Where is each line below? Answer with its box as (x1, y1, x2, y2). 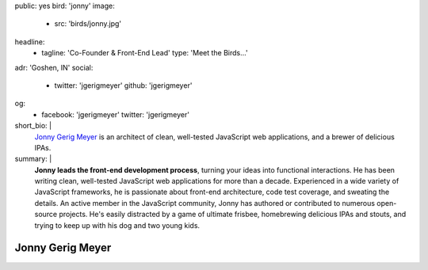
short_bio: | (14, 121, 52, 131)
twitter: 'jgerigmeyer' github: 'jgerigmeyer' (54, 80, 193, 90)
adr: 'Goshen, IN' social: (14, 63, 94, 72)
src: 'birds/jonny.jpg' (54, 19, 122, 29)
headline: (14, 36, 45, 47)
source (34, 210, 58, 219)
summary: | (14, 154, 52, 164)
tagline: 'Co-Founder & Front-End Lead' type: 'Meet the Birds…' (41, 48, 249, 58)
